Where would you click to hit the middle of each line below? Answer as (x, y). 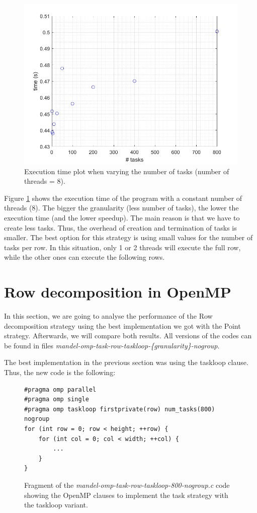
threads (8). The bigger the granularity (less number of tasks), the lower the (121, 208)
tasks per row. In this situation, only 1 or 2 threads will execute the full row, (122, 247)
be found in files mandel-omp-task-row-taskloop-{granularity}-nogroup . (112, 345)
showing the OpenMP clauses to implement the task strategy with (126, 495)
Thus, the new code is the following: (60, 372)
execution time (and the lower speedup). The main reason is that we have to (122, 217)
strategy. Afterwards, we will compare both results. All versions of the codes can (128, 336)
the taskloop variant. (56, 505)
